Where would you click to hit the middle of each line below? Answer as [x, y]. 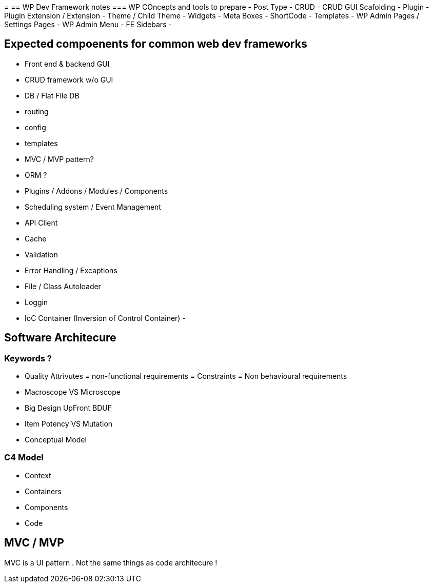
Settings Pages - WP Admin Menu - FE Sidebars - [88, 24]
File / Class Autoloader [63, 286]
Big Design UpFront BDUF [68, 408]
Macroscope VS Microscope [73, 392]
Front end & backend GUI [67, 64]
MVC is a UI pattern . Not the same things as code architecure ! [111, 562]
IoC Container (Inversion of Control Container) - [105, 318]
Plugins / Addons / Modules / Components [96, 191]
